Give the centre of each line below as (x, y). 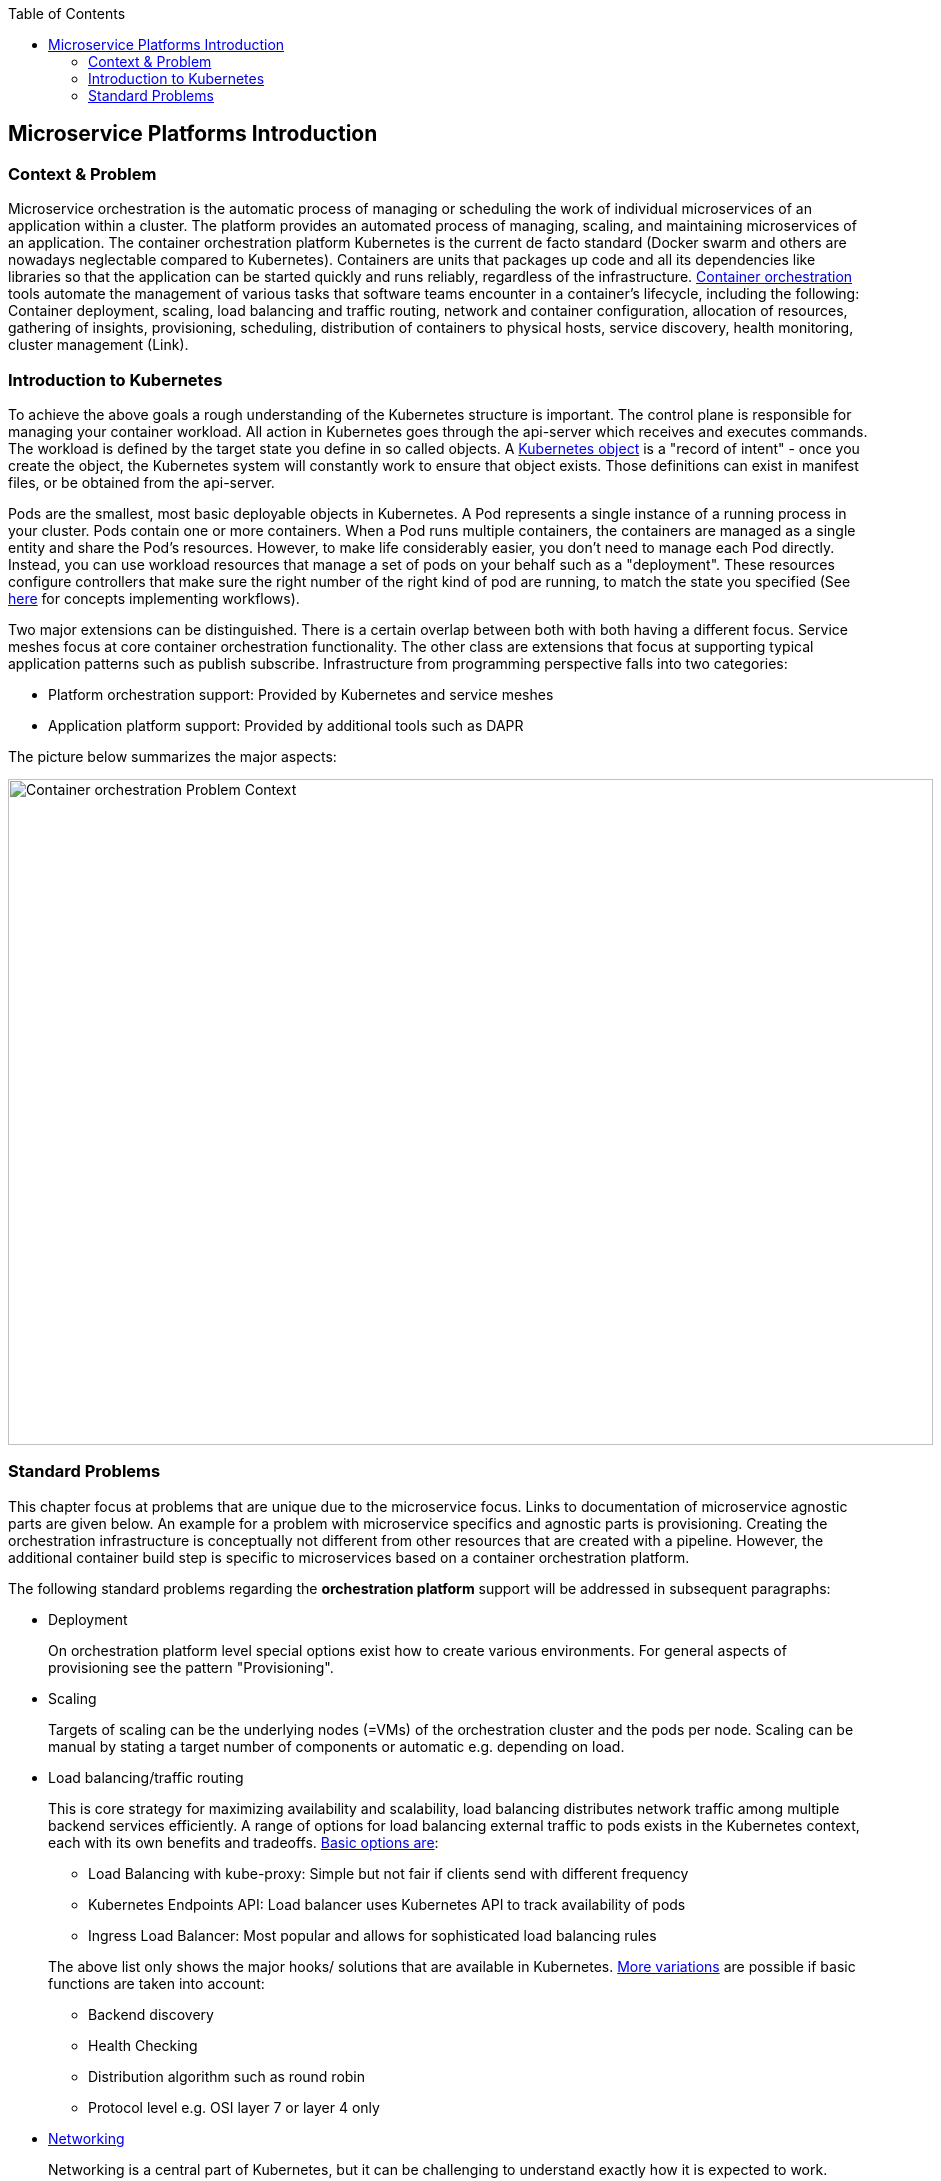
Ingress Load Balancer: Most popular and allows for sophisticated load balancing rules (372, 1935)
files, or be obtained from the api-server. (141, 482)
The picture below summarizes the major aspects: (172, 756)
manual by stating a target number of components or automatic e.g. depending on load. (336, 1746)
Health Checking (143, 2045)
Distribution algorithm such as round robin (227, 2076)
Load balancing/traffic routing (146, 1777)
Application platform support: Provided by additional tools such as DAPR (286, 725)
